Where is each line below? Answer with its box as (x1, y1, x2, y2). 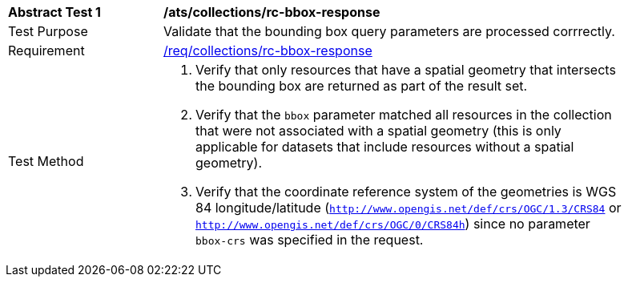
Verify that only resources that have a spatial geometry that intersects (195, 62, 616, 78)
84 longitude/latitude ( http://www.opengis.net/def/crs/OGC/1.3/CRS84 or (195, 200, 622, 216)
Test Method (8, 153, 84, 169)
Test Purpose (8, 23, 88, 39)
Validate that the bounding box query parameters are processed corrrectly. (163, 23, 615, 39)
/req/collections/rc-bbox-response (163, 42, 372, 59)
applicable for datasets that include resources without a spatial (195, 139, 574, 155)
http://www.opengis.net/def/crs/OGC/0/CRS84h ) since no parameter (195, 216, 590, 232)
